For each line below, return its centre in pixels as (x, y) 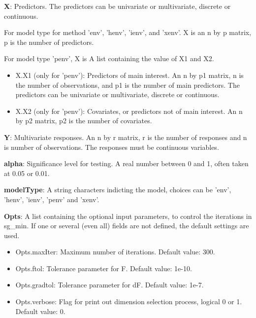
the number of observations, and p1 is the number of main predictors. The (128, 85)
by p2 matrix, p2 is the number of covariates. (84, 121)
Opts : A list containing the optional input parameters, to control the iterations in (128, 216)
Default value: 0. (40, 311)
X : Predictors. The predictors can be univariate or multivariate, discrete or (117, 6)
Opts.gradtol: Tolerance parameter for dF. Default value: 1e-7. (110, 285)
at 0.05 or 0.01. (27, 173)
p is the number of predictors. (49, 42)
